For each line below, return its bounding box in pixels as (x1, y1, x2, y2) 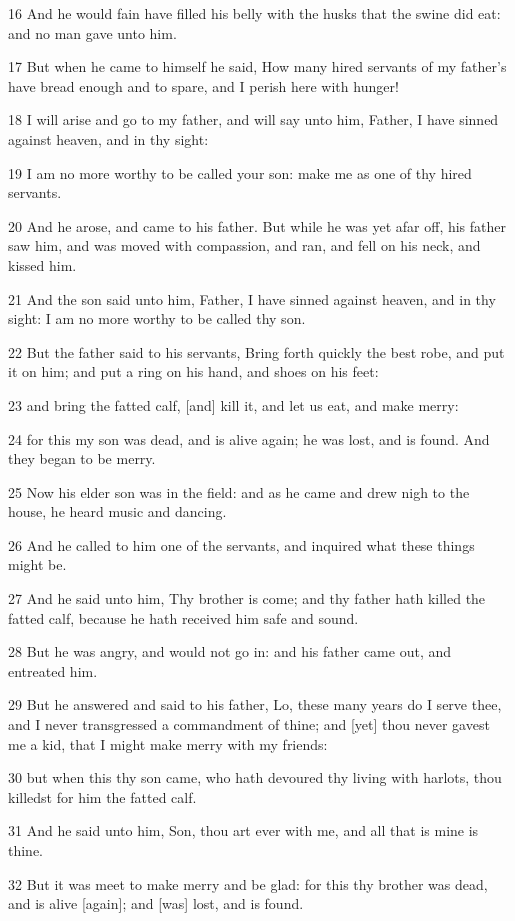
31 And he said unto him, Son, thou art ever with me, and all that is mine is (8, 820, 479, 841)
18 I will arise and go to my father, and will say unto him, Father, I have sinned (8, 109, 499, 130)
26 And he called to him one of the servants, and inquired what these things (8, 534, 475, 555)
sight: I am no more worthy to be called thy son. (8, 308, 306, 329)
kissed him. (8, 254, 77, 275)
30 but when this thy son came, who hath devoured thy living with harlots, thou (8, 767, 502, 788)
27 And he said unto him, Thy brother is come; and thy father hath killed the (8, 588, 486, 609)
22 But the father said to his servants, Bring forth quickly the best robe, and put (8, 341, 505, 362)
